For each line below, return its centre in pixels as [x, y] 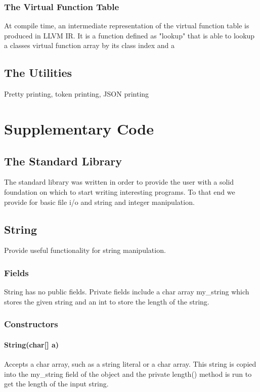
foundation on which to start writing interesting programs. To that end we [120, 191]
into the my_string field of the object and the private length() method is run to [128, 374]
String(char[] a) [32, 344]
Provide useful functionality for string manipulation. [85, 250]
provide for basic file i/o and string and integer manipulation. [99, 202]
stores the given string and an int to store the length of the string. [107, 301]
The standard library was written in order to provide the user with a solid [119, 182]
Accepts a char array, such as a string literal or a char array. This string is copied [130, 364]
